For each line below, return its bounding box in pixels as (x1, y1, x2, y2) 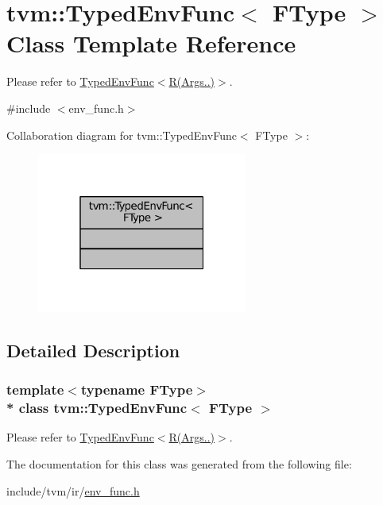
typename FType (80, 380, 193, 399)
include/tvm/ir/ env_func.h (6, 482, 140, 499)
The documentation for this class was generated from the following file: (6, 455, 352, 472)
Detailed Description (6, 337, 180, 362)
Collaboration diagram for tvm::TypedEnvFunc (6, 126, 237, 143)
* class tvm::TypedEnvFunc (6, 398, 188, 418)
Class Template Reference (6, 27, 296, 60)
